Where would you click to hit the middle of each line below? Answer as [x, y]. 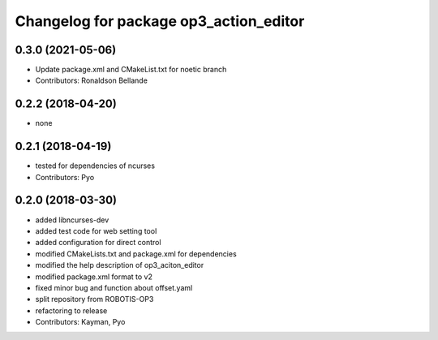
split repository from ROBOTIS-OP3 [94, 299]
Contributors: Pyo [65, 177]
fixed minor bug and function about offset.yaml [114, 287]
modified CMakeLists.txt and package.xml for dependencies [136, 254]
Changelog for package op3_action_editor [160, 21]
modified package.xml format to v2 [94, 277]
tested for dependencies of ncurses [95, 166]
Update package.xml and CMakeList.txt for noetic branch [131, 70]
